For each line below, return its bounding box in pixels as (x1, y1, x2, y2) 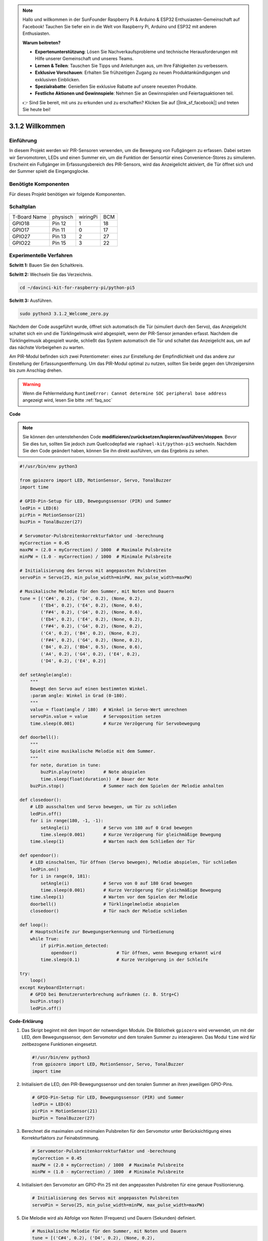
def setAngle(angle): (19, 672, 72, 678)
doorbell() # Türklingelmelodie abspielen (30, 901, 180, 907)
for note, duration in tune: (30, 762, 101, 768)
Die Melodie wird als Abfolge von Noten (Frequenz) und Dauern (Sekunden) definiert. (21, 1215, 196, 1221)
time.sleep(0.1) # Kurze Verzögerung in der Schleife (40, 957, 208, 963)
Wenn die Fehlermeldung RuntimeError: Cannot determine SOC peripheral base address (22, 390, 227, 396)
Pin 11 (52, 226, 66, 233)
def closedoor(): (19, 797, 62, 803)
